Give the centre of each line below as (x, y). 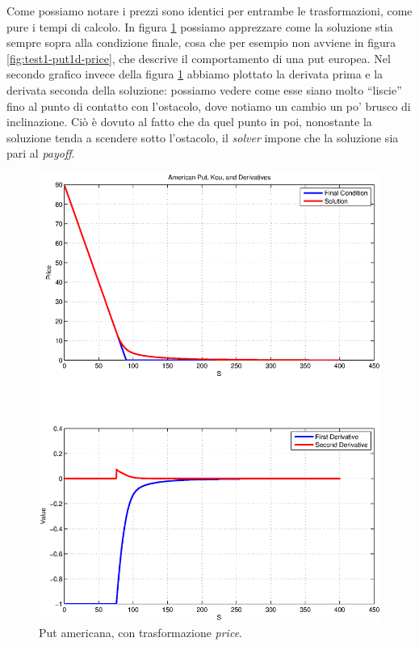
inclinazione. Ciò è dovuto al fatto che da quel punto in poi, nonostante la (189, 122)
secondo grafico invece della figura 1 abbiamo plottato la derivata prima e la (195, 74)
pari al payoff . (41, 153)
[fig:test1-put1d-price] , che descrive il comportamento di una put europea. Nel (199, 58)
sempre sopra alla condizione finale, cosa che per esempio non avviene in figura (201, 42)
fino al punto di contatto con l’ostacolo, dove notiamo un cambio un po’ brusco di (209, 106)
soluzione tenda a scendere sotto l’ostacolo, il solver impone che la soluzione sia (203, 137)
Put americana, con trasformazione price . (140, 633)
